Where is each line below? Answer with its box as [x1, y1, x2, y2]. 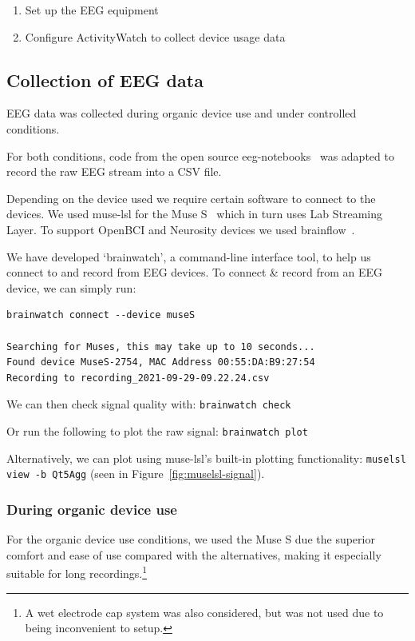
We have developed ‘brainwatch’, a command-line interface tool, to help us [6, 248, 371, 265]
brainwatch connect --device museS [6, 309, 196, 321]
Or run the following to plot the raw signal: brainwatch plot [6, 422, 308, 439]
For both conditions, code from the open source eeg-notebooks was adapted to [6, 147, 394, 164]
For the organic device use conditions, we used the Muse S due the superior [6, 531, 375, 547]
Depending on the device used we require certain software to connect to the [6, 189, 376, 206]
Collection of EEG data [6, 67, 204, 92]
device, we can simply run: [6, 279, 136, 296]
